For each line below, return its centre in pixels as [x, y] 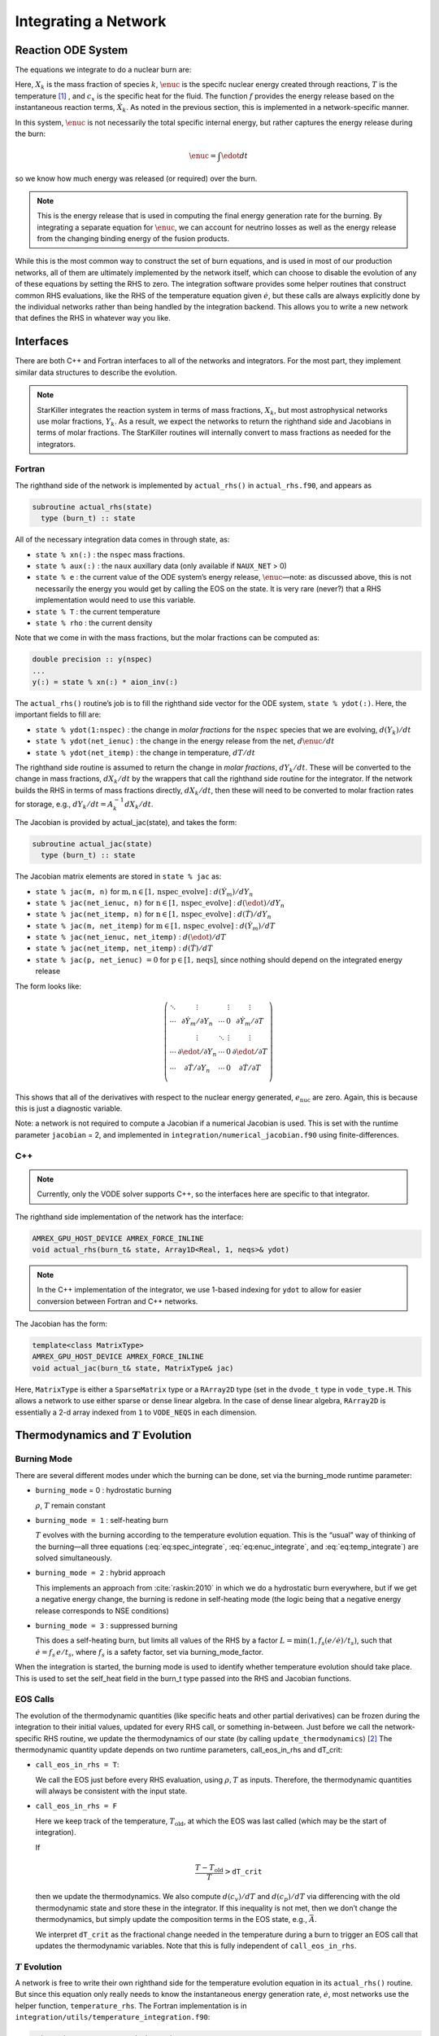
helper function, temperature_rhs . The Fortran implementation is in [131, 2005]
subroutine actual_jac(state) [92, 844]
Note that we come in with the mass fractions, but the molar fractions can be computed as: [167, 638]
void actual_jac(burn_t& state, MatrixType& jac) [133, 1368]
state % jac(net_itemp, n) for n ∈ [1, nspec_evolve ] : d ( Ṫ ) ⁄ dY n [153, 915]
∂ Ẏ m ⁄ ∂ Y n [197, 1022]
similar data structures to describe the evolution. [96, 372]
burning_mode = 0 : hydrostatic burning [104, 1490]
